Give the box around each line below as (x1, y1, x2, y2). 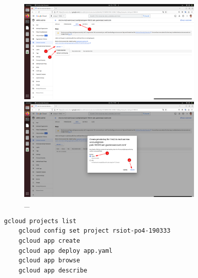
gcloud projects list (4, 217, 77, 225)
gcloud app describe (18, 266, 87, 274)
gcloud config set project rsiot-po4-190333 (18, 227, 171, 235)
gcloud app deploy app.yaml (18, 247, 113, 254)
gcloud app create (18, 237, 80, 244)
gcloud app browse (18, 257, 80, 264)
